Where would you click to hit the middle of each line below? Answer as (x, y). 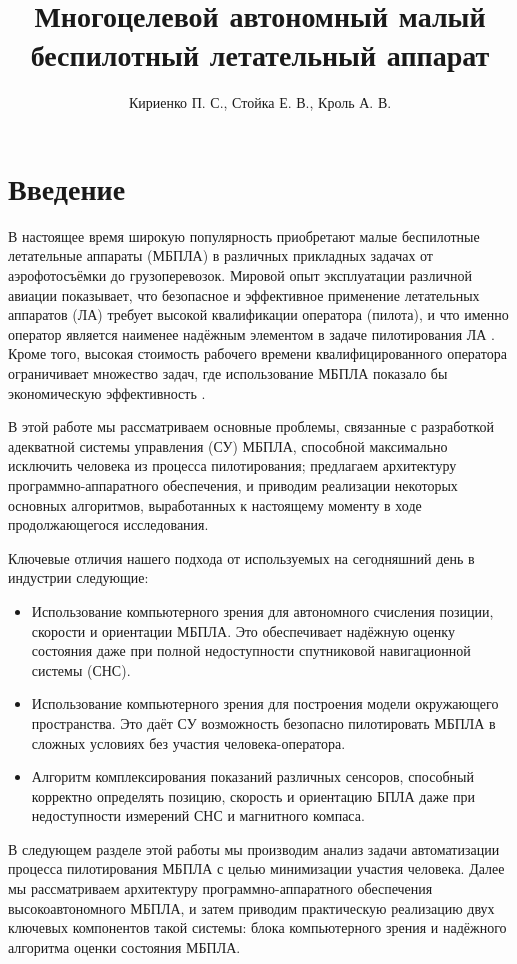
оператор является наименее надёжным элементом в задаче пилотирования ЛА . (251, 333)
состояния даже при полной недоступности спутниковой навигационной (251, 650)
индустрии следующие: (78, 577)
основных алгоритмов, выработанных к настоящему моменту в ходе (215, 504)
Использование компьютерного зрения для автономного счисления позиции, (262, 610)
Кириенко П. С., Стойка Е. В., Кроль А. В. (260, 102)
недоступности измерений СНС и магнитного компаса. (198, 815)
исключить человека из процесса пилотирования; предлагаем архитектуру (232, 465)
